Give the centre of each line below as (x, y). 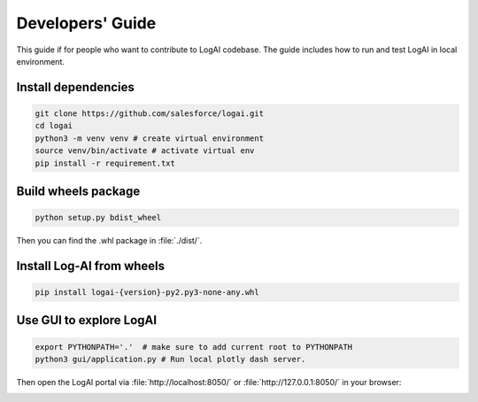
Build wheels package (78, 191)
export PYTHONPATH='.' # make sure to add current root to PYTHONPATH (194, 347)
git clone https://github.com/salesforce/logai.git (150, 113)
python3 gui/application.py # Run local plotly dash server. (170, 359)
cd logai (54, 126)
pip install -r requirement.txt (105, 163)
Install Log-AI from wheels (91, 266)
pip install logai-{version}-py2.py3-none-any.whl (147, 293)
